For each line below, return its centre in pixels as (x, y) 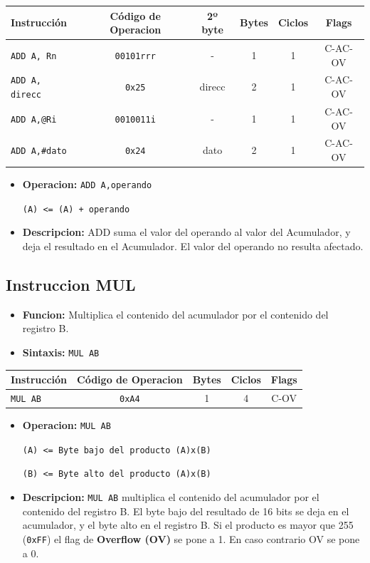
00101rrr (135, 56)
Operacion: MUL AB (67, 425)
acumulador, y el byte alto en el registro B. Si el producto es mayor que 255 (188, 525)
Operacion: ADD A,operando (87, 184)
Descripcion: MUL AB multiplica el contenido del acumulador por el (171, 497)
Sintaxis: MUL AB (61, 352)
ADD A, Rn (34, 56)
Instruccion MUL (71, 284)
